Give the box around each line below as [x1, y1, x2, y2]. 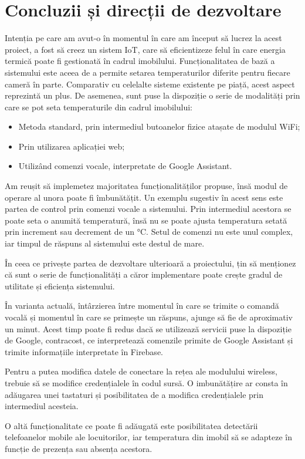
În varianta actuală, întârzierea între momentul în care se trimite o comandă [5, 299, 279, 312]
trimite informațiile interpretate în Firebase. [5, 345, 163, 357]
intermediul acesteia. [5, 400, 79, 412]
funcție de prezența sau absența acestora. [5, 442, 152, 454]
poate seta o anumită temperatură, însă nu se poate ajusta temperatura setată [5, 214, 287, 226]
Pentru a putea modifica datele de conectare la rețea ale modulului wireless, [5, 365, 277, 377]
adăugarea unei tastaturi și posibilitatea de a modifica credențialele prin [5, 388, 264, 400]
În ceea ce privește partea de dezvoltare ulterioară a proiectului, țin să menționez [5, 256, 296, 269]
